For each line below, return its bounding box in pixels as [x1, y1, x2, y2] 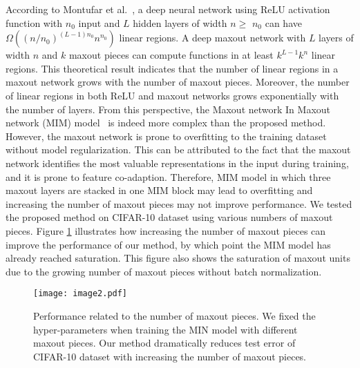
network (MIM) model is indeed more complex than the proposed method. [6, 115, 326, 130]
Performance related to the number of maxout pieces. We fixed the [33, 308, 316, 322]
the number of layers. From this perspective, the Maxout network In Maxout [6, 101, 331, 116]
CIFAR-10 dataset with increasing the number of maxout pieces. [33, 349, 307, 363]
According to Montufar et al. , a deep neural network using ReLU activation [6, 2, 330, 16]
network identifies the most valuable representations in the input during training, [6, 155, 349, 170]
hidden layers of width [133, 15, 227, 30]
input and [78, 15, 120, 30]
